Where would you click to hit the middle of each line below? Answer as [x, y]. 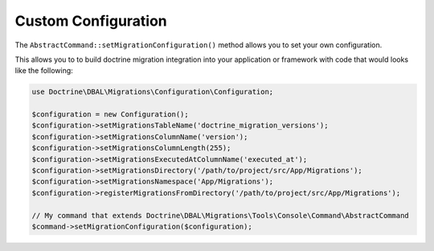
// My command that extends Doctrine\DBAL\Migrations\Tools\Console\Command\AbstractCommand [220, 215]
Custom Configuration [91, 21]
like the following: [44, 71]
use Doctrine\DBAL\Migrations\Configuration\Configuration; [153, 92]
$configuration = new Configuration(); [110, 115]
